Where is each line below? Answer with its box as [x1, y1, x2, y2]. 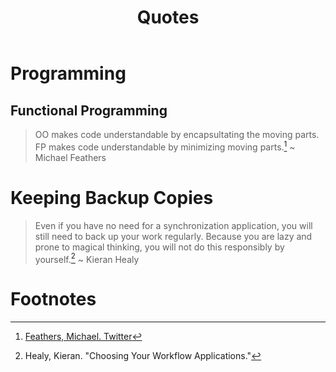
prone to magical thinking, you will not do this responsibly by [34, 241, 285, 253]
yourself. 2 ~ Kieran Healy [34, 251, 140, 265]
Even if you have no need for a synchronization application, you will [34, 219, 313, 231]
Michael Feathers [34, 151, 107, 163]
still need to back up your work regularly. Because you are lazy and [34, 230, 313, 242]
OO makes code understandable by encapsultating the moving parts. [34, 129, 320, 140]
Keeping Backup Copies [10, 186, 214, 209]
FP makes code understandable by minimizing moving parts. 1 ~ [34, 139, 296, 153]
